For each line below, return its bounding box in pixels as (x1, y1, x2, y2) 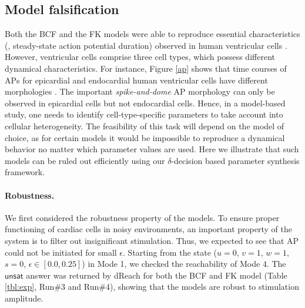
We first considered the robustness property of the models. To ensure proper (5, 211, 280, 223)
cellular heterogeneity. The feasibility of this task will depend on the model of (5, 119, 284, 132)
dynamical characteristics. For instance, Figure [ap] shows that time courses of (5, 62, 287, 74)
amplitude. (5, 292, 43, 304)
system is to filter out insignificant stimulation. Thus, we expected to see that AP (5, 234, 299, 246)
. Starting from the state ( (123, 246, 217, 258)
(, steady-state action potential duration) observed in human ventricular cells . (5, 39, 287, 51)
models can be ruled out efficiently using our (5, 154, 165, 166)
